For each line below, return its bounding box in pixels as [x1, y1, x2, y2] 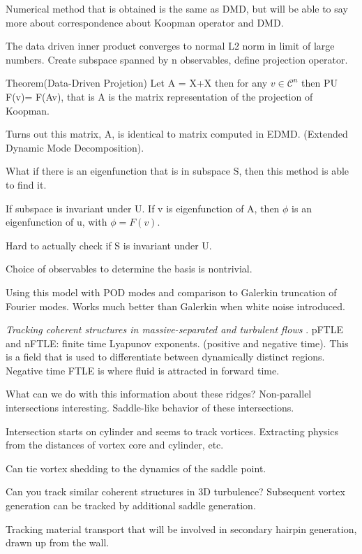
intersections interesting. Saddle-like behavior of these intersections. [6, 400, 294, 415]
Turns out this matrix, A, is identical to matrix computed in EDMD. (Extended [6, 126, 348, 141]
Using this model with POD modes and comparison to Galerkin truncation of [6, 284, 337, 299]
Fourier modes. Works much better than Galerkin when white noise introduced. [6, 298, 345, 313]
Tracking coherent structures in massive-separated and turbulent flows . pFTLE [6, 322, 344, 337]
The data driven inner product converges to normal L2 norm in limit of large [6, 38, 335, 53]
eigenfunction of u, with [6, 214, 107, 229]
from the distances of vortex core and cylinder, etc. [6, 437, 224, 452]
